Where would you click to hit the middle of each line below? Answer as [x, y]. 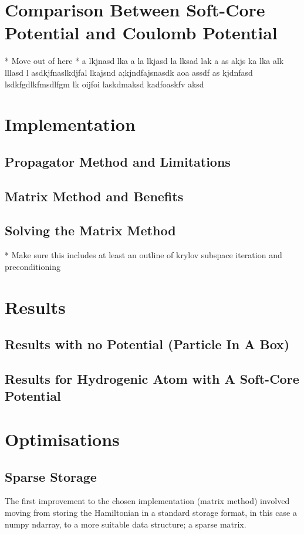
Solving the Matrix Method [90, 230]
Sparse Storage [51, 476]
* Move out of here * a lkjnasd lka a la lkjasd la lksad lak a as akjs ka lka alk [144, 61]
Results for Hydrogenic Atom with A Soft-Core [152, 378]
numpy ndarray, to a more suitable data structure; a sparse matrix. [126, 524]
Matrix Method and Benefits [94, 196]
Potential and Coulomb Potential [141, 33]
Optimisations [62, 439]
